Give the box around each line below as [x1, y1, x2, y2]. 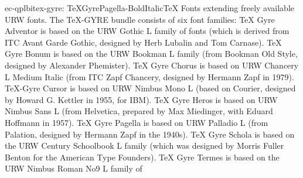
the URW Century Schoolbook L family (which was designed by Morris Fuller [5, 139, 284, 152]
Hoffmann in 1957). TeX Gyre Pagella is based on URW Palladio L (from [5, 116, 268, 128]
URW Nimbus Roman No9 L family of [5, 162, 142, 174]
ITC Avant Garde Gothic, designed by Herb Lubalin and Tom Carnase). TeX [5, 36, 282, 48]
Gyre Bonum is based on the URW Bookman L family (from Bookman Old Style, [5, 47, 298, 60]
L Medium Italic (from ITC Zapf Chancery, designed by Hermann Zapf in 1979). [5, 70, 294, 83]
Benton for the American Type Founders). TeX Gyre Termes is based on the [5, 150, 280, 163]
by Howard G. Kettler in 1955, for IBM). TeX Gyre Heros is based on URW [5, 93, 278, 105]
